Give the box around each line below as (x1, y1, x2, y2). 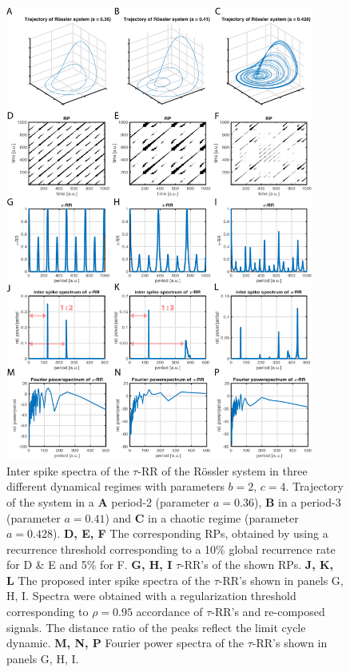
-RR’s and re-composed (211, 603, 325, 620)
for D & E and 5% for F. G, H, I (6, 556, 173, 573)
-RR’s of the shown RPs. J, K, (181, 556, 334, 573)
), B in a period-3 (253, 493, 341, 510)
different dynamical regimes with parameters (6, 478, 225, 495)
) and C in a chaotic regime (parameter (105, 509, 299, 526)
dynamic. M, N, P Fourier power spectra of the (6, 634, 245, 651)
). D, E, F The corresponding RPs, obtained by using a (52, 525, 328, 542)
